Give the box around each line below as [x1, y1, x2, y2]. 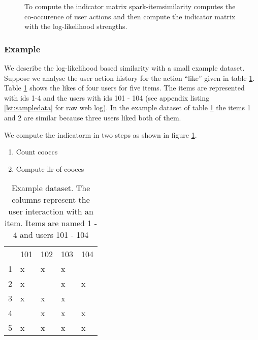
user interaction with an [8, 205, 93, 218]
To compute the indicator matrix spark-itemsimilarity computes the [24, 1, 236, 11]
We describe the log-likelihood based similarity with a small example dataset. [4, 63, 245, 73]
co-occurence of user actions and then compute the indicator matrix [24, 11, 236, 21]
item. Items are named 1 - [5, 217, 97, 229]
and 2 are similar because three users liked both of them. [4, 112, 181, 122]
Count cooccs [16, 146, 58, 157]
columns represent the [12, 194, 90, 206]
